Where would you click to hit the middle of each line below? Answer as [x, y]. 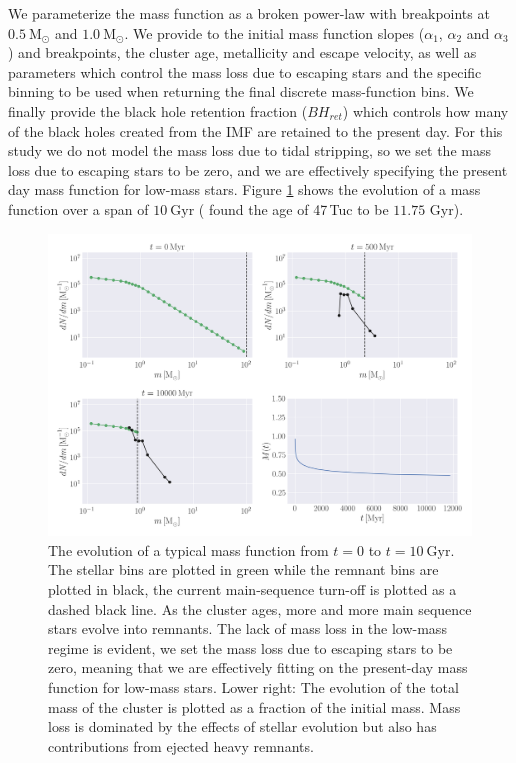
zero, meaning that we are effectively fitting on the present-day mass [258, 667]
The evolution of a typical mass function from [188, 549]
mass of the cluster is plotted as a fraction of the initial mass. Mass [254, 706]
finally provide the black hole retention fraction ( [158, 110]
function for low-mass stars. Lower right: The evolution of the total [253, 686]
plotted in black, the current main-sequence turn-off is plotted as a [252, 588]
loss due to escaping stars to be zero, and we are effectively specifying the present [258, 169]
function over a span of [78, 208]
